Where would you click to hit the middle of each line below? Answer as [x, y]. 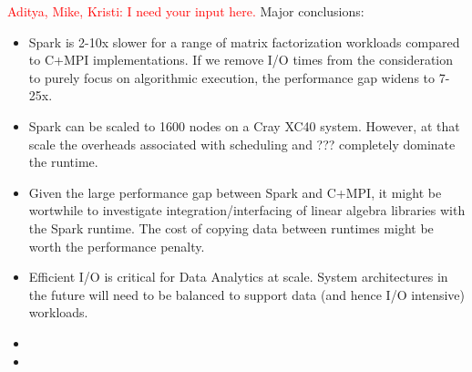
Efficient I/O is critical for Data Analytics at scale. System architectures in [238, 277]
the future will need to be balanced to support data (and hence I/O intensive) [246, 294]
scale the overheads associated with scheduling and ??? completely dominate [242, 144]
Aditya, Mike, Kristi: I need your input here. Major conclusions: [186, 11]
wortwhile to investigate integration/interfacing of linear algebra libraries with [247, 210]
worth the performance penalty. [117, 246]
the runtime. [63, 162]
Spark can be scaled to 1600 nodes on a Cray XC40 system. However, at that [244, 125]
